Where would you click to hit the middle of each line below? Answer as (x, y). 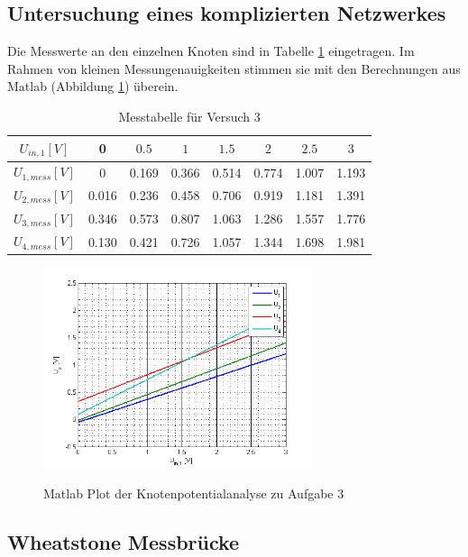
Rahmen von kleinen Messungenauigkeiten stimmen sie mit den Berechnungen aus (234, 68)
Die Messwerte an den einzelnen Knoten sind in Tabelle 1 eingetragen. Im (211, 51)
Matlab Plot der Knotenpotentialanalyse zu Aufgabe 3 (194, 493)
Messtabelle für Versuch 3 (189, 116)
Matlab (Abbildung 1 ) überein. (93, 86)
